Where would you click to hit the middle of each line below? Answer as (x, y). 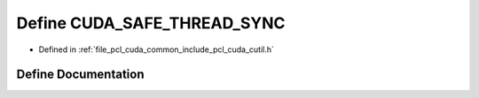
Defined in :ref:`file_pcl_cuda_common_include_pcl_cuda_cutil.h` (157, 49)
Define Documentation (80, 75)
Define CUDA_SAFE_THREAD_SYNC (151, 23)
